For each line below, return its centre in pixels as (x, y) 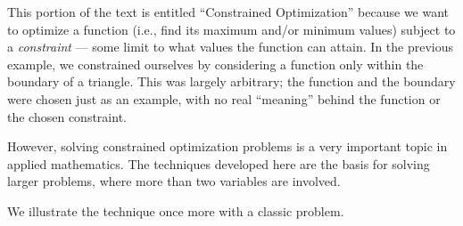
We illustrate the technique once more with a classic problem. (176, 210)
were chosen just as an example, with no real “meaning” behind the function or (224, 98)
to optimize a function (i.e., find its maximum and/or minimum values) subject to (231, 29)
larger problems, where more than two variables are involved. (174, 181)
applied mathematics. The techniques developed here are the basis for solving (219, 163)
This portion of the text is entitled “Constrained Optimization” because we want (228, 12)
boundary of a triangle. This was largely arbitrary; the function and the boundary (231, 81)
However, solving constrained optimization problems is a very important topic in (227, 146)
